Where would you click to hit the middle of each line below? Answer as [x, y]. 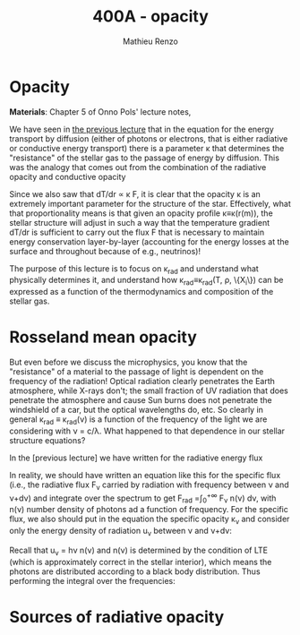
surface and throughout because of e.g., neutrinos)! [105, 251]
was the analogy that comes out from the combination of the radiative [138, 167]
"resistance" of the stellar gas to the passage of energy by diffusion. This [145, 158]
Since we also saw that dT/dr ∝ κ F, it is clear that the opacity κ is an [135, 193]
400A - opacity [150, 17]
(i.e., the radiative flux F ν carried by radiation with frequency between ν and [149, 485]
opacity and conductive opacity [68, 176]
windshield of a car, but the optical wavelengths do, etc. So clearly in [137, 410]
